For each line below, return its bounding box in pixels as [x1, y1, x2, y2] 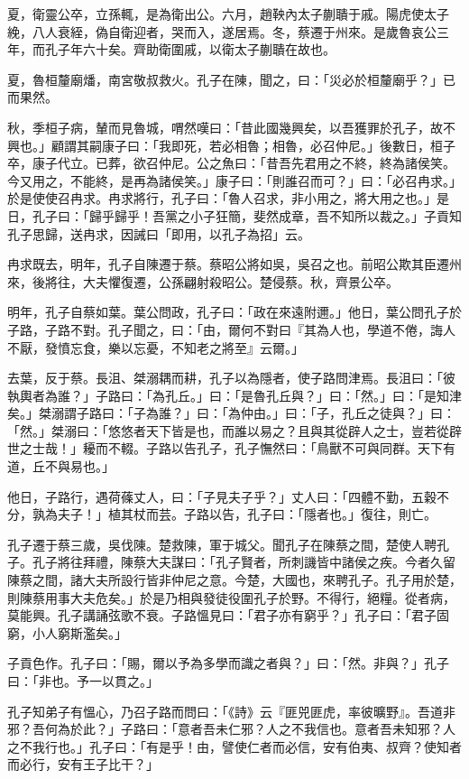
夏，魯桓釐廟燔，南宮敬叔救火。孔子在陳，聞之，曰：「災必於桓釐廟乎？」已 [7, 70, 455, 88]
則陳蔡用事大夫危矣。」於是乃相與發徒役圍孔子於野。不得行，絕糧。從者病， [7, 588, 455, 607]
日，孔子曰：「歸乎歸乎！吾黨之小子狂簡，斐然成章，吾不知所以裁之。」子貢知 [7, 206, 462, 225]
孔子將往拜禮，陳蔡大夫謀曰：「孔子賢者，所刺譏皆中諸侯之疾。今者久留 [32, 552, 455, 571]
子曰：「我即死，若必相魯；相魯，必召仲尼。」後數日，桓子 [114, 135, 455, 154]
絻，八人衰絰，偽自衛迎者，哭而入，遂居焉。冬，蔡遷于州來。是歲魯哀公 [7, 22, 437, 41]
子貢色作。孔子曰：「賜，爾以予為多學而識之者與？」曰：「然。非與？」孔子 [7, 654, 449, 672]
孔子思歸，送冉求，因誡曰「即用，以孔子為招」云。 [7, 224, 310, 243]
